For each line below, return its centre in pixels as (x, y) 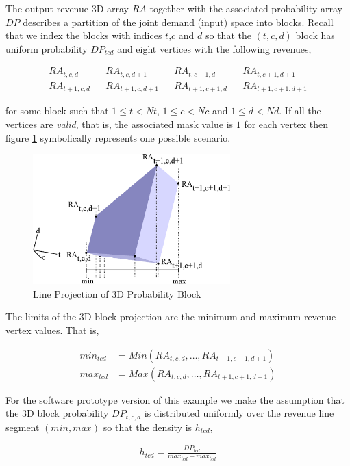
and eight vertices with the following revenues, (214, 48)
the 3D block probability (57, 413)
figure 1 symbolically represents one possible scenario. (118, 137)
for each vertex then (286, 124)
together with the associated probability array (246, 8)
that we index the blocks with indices (84, 35)
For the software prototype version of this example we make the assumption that (175, 399)
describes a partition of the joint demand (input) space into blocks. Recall (178, 22)
